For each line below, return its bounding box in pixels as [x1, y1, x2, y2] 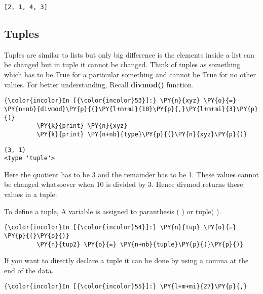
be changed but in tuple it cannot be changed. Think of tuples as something [4, 59, 241, 70]
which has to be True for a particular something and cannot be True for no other [4, 69, 256, 80]
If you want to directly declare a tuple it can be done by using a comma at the [4, 255, 249, 266]
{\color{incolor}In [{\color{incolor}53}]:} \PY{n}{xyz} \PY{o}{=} [4, 97, 237, 105]
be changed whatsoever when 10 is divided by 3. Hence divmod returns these [4, 179, 243, 189]
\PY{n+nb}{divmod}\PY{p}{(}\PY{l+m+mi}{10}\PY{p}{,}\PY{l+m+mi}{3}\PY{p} [4, 105, 258, 113]
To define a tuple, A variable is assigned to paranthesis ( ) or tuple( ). [4, 206, 221, 216]
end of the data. [4, 265, 54, 275]
